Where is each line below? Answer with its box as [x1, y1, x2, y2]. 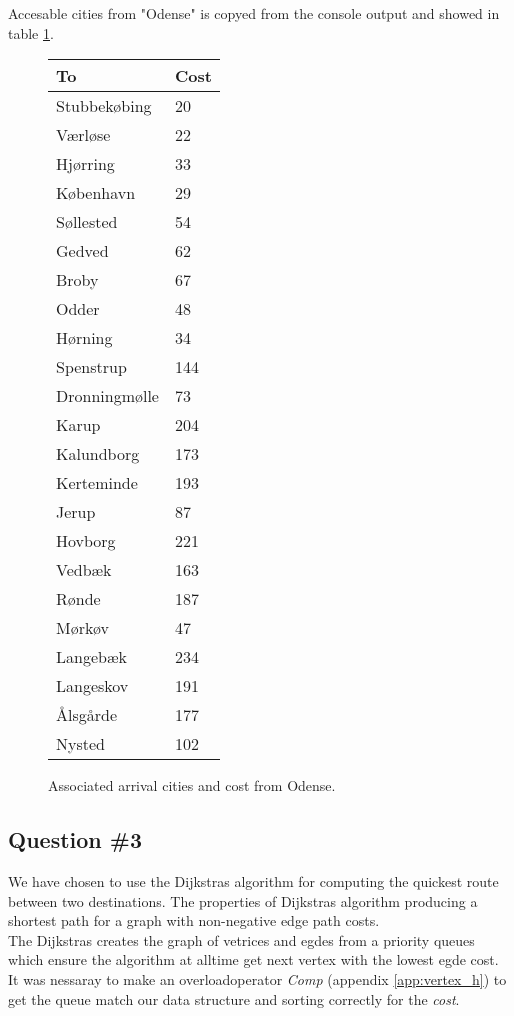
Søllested [56, 210, 118, 234]
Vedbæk [56, 558, 112, 582]
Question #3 [8, 824, 142, 855]
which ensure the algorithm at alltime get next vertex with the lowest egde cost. [8, 949, 499, 970]
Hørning [56, 326, 113, 350]
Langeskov [56, 674, 129, 698]
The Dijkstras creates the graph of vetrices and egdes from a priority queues [8, 929, 475, 950]
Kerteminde [56, 471, 138, 495]
